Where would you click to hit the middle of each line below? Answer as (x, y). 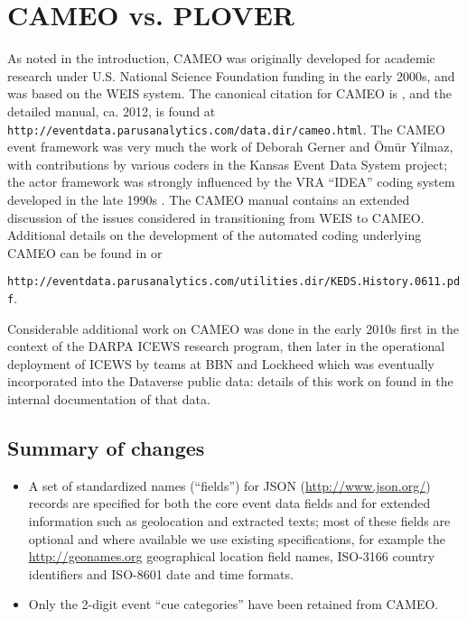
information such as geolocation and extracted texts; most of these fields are (239, 520)
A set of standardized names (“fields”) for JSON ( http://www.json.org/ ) (229, 485)
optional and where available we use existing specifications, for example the (237, 538)
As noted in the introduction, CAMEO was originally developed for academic (221, 58)
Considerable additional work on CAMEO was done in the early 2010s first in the (233, 328)
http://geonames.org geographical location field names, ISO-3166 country (232, 556)
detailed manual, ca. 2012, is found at (112, 111)
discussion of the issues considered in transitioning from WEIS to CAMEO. (216, 217)
